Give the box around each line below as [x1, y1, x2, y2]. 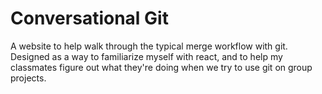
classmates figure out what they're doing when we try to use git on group [10, 61, 313, 73]
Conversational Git [10, 7, 169, 30]
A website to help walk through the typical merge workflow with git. [10, 40, 288, 52]
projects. [10, 72, 47, 84]
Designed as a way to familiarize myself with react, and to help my [10, 50, 283, 62]
